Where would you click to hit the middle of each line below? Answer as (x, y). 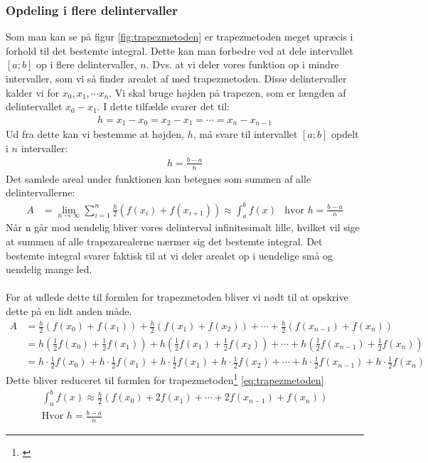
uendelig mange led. (49, 269)
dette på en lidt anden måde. (69, 310)
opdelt (345, 134)
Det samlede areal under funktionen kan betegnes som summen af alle (159, 178)
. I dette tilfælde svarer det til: (164, 106)
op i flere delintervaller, (86, 64)
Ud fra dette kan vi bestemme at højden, (95, 134)
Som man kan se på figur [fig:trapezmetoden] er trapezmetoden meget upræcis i (180, 37)
